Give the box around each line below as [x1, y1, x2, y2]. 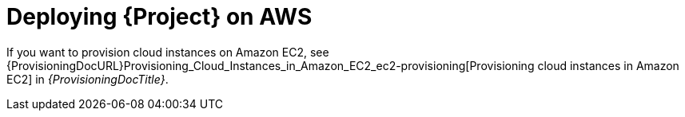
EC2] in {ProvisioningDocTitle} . [6, 72, 169, 86]
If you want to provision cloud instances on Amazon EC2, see [6, 45, 329, 59]
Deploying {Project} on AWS [6, 3, 313, 30]
